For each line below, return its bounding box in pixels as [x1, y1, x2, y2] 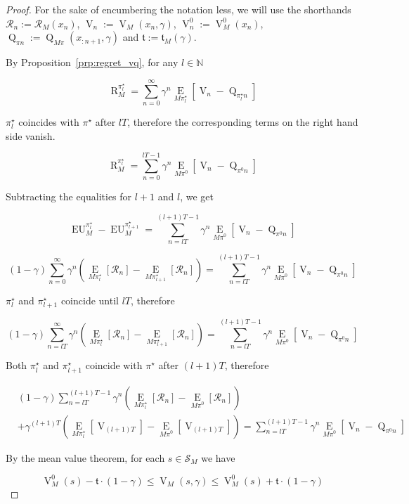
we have [201, 450, 235, 465]
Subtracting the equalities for [6, 189, 132, 204]
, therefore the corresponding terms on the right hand [127, 114, 358, 129]
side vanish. [6, 128, 56, 143]
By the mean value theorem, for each [6, 450, 165, 465]
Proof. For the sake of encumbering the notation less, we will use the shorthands [6, 2, 351, 16]
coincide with [85, 358, 143, 373]
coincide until [60, 293, 119, 308]
